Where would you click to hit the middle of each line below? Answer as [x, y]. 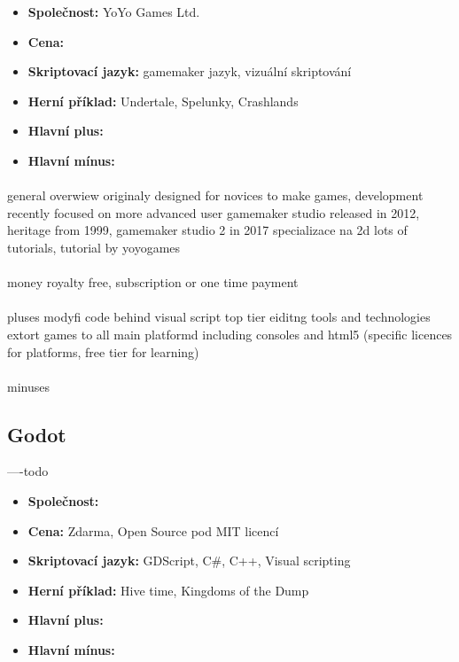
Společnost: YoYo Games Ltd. [114, 12]
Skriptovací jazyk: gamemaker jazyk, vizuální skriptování [190, 71]
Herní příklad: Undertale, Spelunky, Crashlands [163, 101]
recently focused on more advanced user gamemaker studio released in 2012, [214, 212]
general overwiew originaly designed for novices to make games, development [215, 195]
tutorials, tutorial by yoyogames [94, 247]
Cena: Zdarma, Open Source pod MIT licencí [153, 530]
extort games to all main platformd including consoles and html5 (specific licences [230, 334]
